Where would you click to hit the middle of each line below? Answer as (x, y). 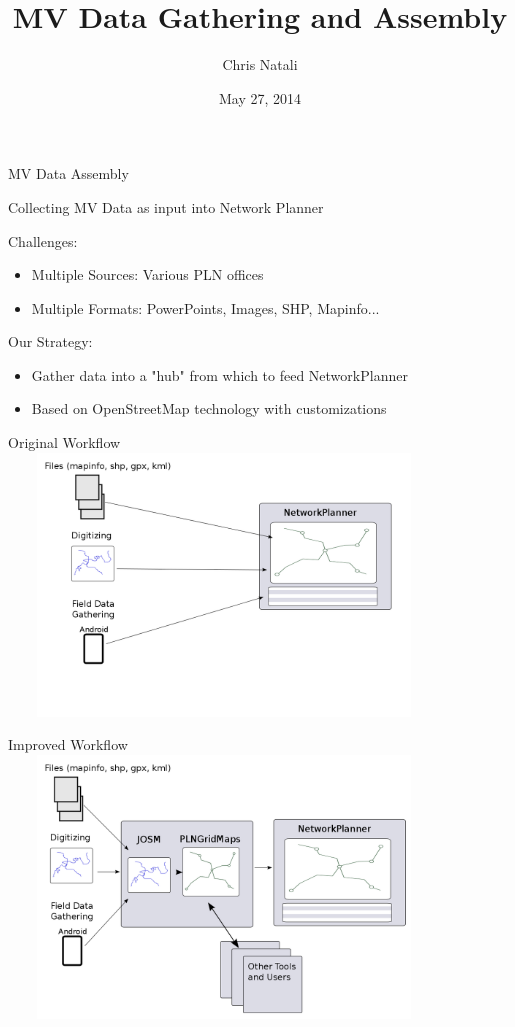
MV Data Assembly (68, 173)
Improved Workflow (68, 744)
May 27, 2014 (260, 97)
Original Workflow (64, 442)
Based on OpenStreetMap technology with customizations (209, 408)
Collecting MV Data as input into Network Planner (166, 206)
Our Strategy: (50, 341)
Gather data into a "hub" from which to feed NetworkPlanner (219, 374)
